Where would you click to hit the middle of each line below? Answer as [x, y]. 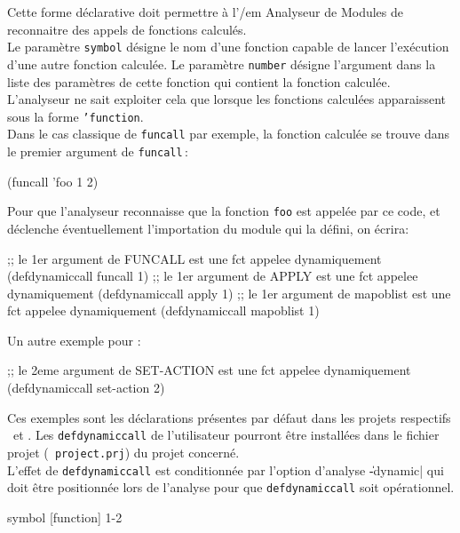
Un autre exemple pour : [74, 340]
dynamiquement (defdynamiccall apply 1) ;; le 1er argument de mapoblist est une [229, 293]
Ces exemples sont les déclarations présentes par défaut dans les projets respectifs [229, 417]
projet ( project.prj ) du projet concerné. [123, 452]
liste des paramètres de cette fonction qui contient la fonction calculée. [199, 81]
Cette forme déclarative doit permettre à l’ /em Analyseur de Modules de [205, 12]
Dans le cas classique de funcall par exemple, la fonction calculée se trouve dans [229, 134]
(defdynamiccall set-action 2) [86, 388]
